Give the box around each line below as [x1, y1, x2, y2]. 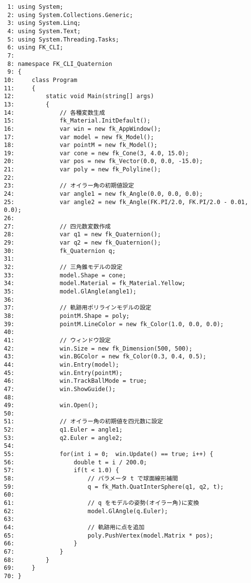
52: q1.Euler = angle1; [4, 426, 123, 434]
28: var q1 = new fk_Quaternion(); [4, 231, 161, 238]
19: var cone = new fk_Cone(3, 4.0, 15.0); [4, 149, 189, 157]
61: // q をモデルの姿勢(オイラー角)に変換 [4, 500, 199, 507]
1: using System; [7, 3, 63, 10]
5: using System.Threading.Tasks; [7, 36, 119, 43]
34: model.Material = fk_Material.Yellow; [4, 280, 186, 287]
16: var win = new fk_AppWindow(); [4, 125, 161, 132]
